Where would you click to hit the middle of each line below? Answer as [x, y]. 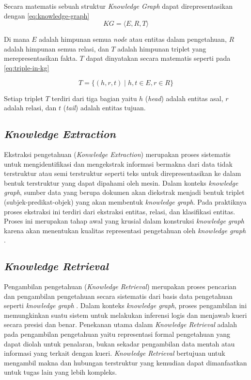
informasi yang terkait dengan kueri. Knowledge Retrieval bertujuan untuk [115, 353]
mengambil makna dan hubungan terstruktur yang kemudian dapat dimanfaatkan [125, 362]
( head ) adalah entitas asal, [184, 98]
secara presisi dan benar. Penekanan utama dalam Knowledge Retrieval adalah [121, 324]
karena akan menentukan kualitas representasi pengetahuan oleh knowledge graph [125, 230]
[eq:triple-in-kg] [27, 67]
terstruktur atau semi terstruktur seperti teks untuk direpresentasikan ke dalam [123, 173]
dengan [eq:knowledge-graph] [47, 15]
